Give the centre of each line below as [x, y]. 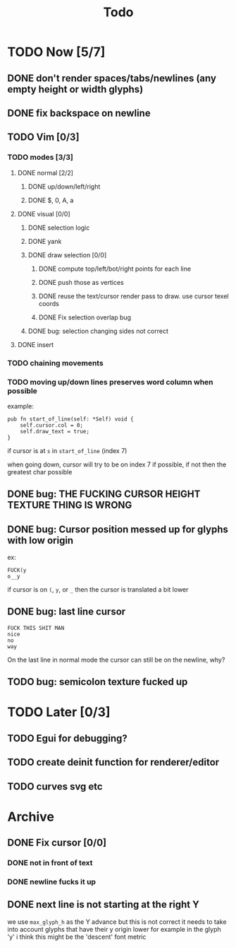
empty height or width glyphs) [75, 89]
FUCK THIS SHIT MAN [36, 628]
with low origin [41, 540]
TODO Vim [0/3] [43, 137]
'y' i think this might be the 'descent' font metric [77, 937]
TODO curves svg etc [55, 786]
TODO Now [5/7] [56, 52]
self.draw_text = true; [55, 431]
